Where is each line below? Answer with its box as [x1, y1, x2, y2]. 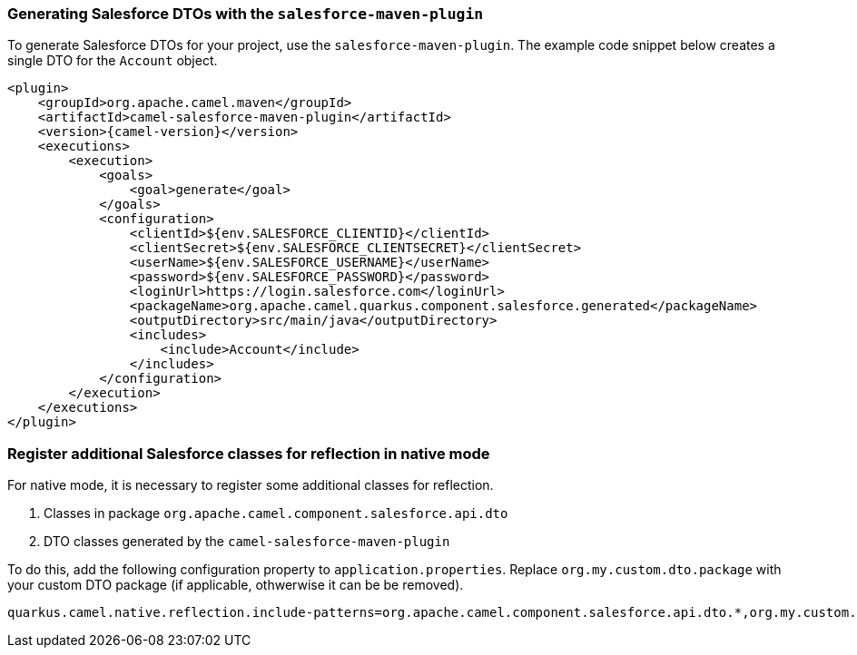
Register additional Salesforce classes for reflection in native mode [7, 444, 490, 463]
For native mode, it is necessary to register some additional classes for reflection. [7, 477, 494, 494]
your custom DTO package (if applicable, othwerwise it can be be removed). [7, 577, 464, 593]
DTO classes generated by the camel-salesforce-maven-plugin [44, 533, 450, 550]
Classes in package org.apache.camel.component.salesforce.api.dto [44, 505, 508, 522]
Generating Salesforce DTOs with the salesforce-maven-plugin [7, 5, 484, 23]
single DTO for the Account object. [7, 53, 218, 69]
